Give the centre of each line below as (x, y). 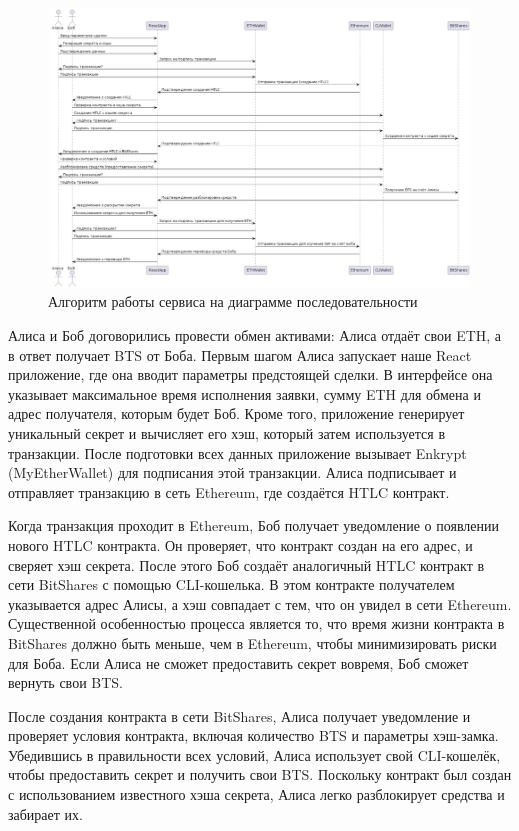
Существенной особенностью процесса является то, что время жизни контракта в (256, 623)
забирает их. (45, 813)
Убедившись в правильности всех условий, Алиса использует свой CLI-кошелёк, (254, 754)
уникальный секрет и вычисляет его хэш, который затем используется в (226, 432)
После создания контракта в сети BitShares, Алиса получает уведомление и (239, 715)
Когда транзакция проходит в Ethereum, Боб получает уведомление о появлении (254, 525)
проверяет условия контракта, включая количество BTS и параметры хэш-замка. (253, 735)
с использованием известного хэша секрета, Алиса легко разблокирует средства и (256, 794)
